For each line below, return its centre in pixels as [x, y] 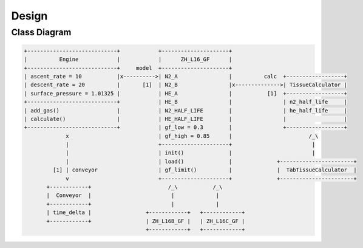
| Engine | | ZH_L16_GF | [128, 60]
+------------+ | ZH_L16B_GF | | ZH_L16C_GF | [146, 221]
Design [29, 16]
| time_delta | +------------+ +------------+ [146, 212]
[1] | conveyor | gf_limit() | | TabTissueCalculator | [205, 170]
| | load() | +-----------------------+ [212, 161]
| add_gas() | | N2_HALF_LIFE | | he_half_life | [185, 110]
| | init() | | [191, 153]
